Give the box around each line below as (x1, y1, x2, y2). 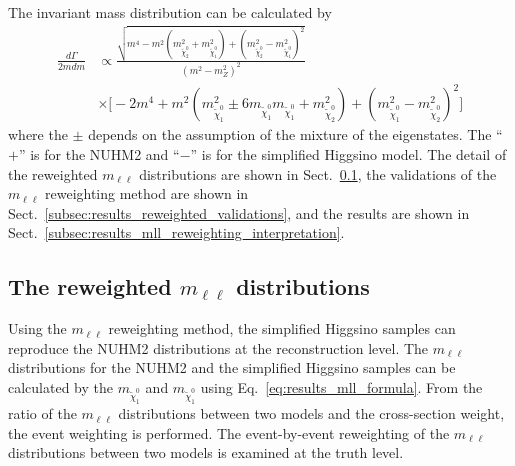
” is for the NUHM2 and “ (18, 143, 180, 164)
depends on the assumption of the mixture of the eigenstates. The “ (88, 124, 503, 145)
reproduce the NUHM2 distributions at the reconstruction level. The (8, 337, 429, 358)
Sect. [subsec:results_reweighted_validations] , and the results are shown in (8, 202, 470, 223)
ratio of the (8, 403, 77, 424)
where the (8, 124, 68, 145)
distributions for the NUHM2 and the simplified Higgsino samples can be (8, 357, 456, 378)
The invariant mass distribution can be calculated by (8, 2, 332, 22)
